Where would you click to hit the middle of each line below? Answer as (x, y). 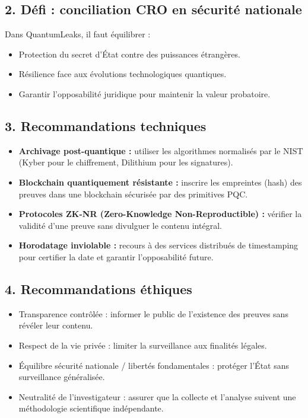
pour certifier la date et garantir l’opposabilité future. (116, 256)
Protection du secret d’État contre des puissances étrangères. (129, 54)
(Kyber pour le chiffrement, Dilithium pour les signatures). (126, 162)
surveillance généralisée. (62, 377)
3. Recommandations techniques (106, 125)
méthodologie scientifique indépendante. (91, 408)
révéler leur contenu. (56, 325)
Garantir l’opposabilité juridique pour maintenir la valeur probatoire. (145, 93)
